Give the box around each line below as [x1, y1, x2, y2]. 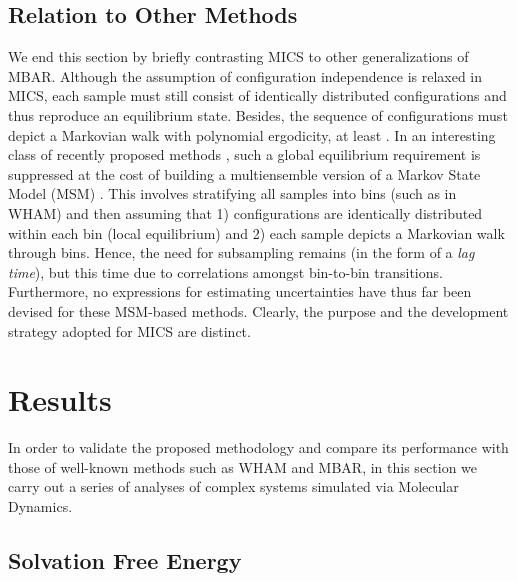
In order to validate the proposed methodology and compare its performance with [8, 437, 509, 458]
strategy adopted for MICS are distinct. [8, 320, 251, 341]
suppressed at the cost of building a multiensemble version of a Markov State [8, 163, 481, 184]
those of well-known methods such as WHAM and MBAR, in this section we [8, 456, 478, 477]
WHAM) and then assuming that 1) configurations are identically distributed [8, 202, 483, 223]
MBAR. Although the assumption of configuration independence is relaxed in [8, 65, 483, 86]
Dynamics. [8, 496, 73, 517]
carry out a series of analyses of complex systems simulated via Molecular [8, 476, 459, 497]
